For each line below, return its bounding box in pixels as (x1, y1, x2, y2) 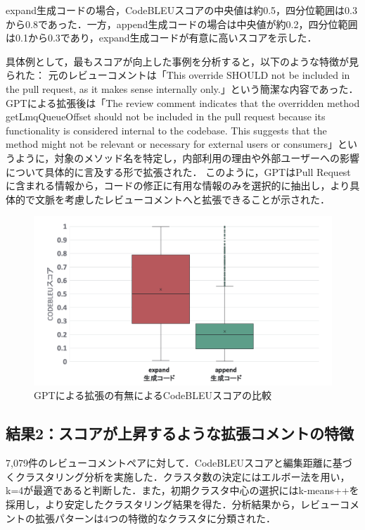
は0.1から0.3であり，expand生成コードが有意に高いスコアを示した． (6, 30, 317, 45)
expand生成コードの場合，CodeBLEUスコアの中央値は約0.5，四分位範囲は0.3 (6, 3, 357, 17)
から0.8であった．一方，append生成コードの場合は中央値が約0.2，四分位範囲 (6, 16, 358, 31)
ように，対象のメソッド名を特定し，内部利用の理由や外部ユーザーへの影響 (15, 150, 360, 165)
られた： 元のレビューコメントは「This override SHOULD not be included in (6, 68, 350, 82)
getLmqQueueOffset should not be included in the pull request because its (6, 109, 326, 124)
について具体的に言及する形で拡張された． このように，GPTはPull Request (6, 164, 351, 179)
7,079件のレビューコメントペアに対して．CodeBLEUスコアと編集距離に (6, 455, 333, 470)
